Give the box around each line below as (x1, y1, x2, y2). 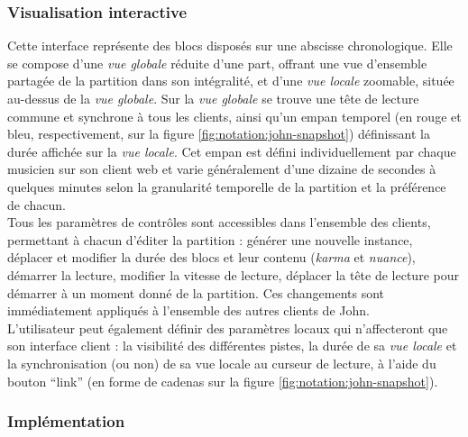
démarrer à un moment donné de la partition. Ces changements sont (7, 283, 385, 302)
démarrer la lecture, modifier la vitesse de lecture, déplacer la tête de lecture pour (7, 265, 459, 284)
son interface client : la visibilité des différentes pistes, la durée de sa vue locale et (7, 336, 457, 355)
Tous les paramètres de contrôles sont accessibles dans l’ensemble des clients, (7, 213, 431, 232)
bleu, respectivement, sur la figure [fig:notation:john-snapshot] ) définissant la (7, 124, 430, 143)
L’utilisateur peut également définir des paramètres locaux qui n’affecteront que (7, 318, 448, 337)
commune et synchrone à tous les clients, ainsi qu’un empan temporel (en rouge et (7, 106, 462, 125)
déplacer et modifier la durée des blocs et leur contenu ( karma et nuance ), (7, 248, 416, 267)
